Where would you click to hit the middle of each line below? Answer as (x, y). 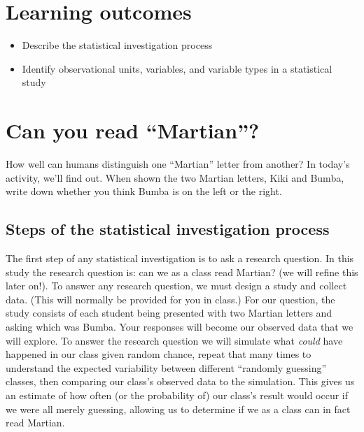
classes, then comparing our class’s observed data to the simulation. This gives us (180, 381)
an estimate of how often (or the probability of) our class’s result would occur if (177, 395)
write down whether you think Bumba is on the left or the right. (144, 191)
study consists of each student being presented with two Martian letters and (169, 313)
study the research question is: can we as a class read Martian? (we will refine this (182, 272)
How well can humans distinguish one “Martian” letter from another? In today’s (178, 164)
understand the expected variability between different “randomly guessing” (166, 367)
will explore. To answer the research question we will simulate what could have (174, 340)
